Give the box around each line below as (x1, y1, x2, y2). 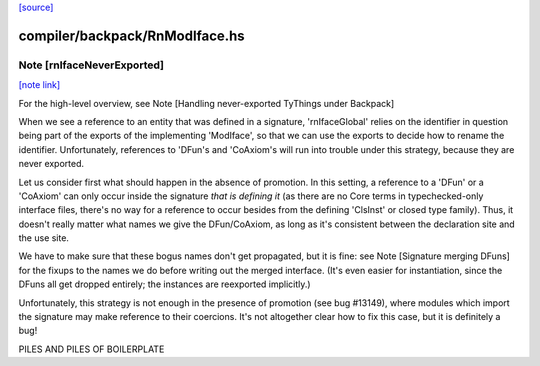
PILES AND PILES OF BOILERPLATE (18, 343, 165, 355)
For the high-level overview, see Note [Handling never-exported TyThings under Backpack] (18, 97, 395, 109)
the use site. (18, 232, 70, 244)
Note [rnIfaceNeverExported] (18, 58, 165, 72)
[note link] (18, 79, 61, 91)
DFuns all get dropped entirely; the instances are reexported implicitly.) (18, 278, 311, 290)
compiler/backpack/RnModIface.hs (18, 27, 245, 44)
